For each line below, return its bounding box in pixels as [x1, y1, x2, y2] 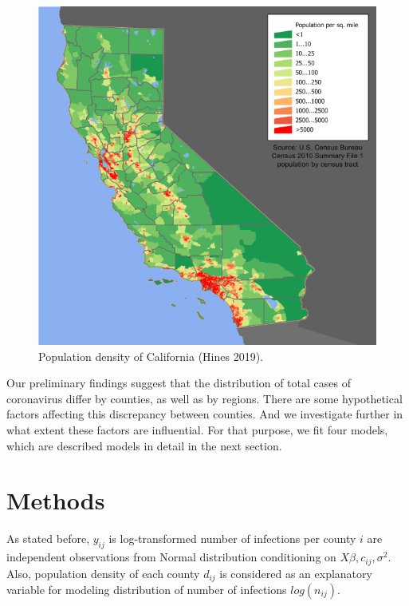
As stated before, [6, 530, 90, 547]
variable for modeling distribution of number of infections [6, 580, 287, 597]
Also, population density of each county [6, 564, 200, 581]
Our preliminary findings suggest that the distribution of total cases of [6, 374, 351, 391]
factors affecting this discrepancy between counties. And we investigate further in [6, 406, 403, 422]
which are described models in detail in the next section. [6, 437, 282, 454]
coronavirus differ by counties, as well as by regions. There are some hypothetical [6, 390, 403, 406]
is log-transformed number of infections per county [108, 530, 356, 547]
